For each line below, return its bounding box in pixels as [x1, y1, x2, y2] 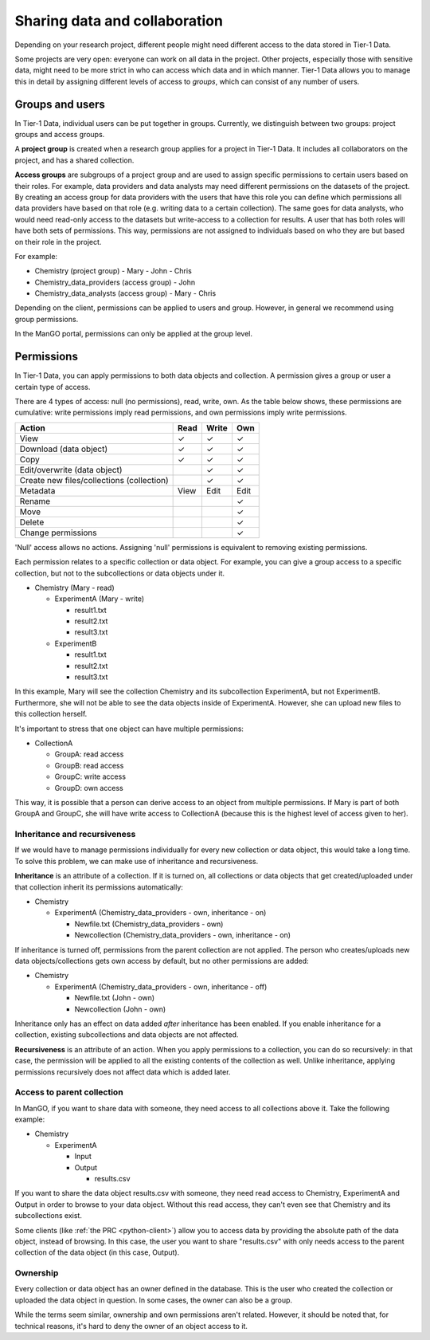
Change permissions [19, 527, 97, 538]
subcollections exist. [14, 1211, 83, 1220]
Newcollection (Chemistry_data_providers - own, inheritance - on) [74, 930, 291, 940]
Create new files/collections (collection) [19, 474, 169, 485]
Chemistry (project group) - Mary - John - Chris [34, 266, 193, 276]
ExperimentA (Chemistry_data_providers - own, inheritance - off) [54, 981, 268, 992]
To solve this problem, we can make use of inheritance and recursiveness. [14, 856, 259, 866]
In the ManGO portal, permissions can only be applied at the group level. [14, 329, 253, 339]
